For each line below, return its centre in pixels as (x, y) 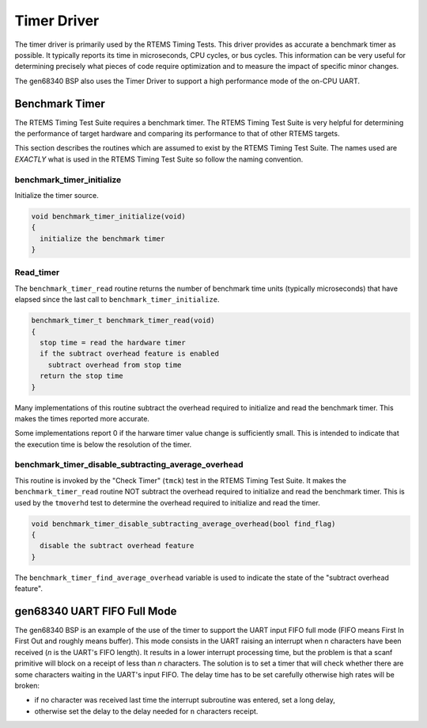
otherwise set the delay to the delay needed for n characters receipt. (146, 711)
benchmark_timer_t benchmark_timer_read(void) (123, 320)
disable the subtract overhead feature (117, 546)
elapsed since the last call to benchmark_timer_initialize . (117, 299)
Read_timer (37, 273)
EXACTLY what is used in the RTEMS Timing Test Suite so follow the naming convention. (159, 159)
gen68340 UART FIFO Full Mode (96, 611)
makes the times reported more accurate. (82, 418)
